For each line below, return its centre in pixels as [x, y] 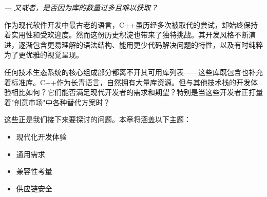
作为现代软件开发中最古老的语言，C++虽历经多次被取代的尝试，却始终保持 [131, 24]
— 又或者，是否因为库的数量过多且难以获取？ [81, 7]
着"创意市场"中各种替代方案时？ [57, 102]
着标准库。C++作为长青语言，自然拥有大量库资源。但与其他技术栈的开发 [127, 82]
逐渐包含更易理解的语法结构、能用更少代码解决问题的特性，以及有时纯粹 [140, 44]
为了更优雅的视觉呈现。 [44, 55]
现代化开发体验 [41, 136]
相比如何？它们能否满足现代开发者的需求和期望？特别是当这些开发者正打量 [137, 92]
